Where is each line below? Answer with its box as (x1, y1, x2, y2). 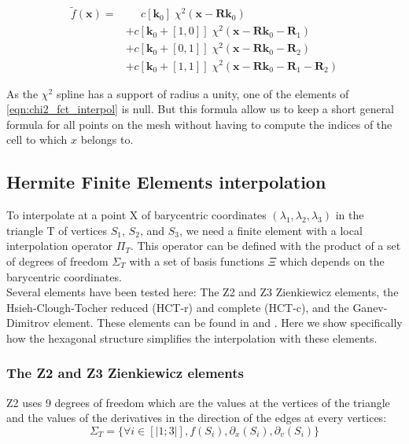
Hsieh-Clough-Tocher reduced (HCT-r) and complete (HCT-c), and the (6, 299, 349, 315)
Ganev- (352, 299, 388, 315)
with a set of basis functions (129, 252, 264, 269)
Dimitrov (6, 314, 50, 331)
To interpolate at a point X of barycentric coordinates (6, 207, 267, 223)
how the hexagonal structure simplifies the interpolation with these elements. (6, 329, 378, 346)
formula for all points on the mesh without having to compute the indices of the (6, 116, 392, 132)
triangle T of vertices (6, 222, 108, 238)
